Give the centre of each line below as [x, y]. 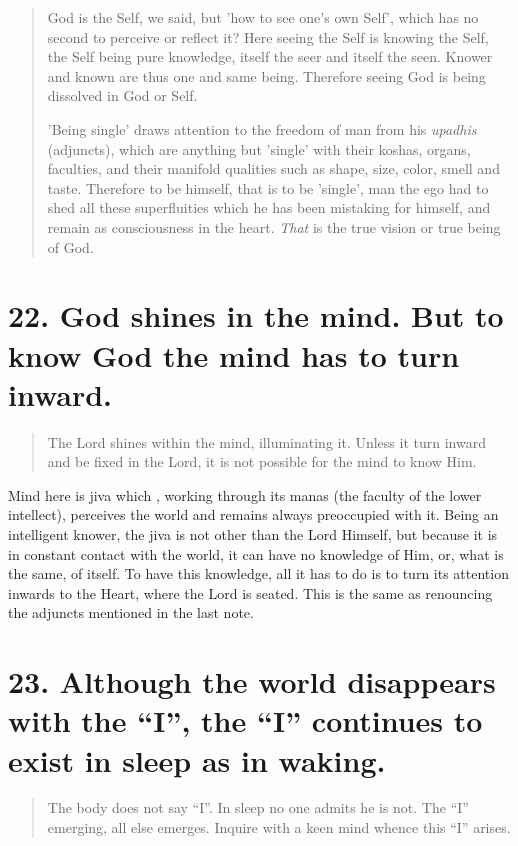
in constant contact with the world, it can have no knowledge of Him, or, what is [256, 553]
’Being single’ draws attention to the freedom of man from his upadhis [262, 128]
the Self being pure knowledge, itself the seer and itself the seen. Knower [270, 56]
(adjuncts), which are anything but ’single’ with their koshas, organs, [259, 148]
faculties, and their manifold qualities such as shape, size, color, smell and [273, 168]
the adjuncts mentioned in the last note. [131, 612]
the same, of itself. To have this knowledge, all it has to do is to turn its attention [258, 573]
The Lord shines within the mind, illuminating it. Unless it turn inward [266, 441]
